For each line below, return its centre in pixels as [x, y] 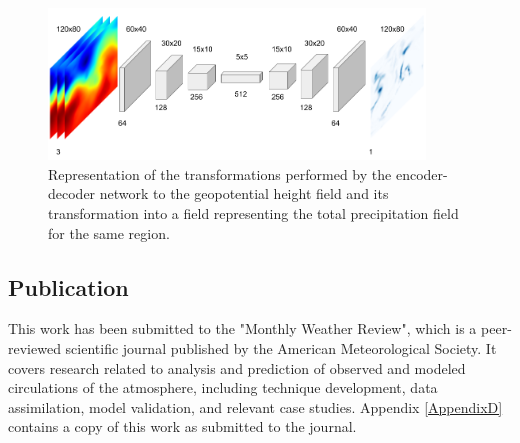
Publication [68, 286]
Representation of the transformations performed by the [220, 173]
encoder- [421, 173]
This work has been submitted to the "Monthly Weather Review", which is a [242, 328]
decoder [72, 193]
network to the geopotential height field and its [244, 193]
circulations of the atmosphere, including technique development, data [223, 387]
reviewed [34, 348]
